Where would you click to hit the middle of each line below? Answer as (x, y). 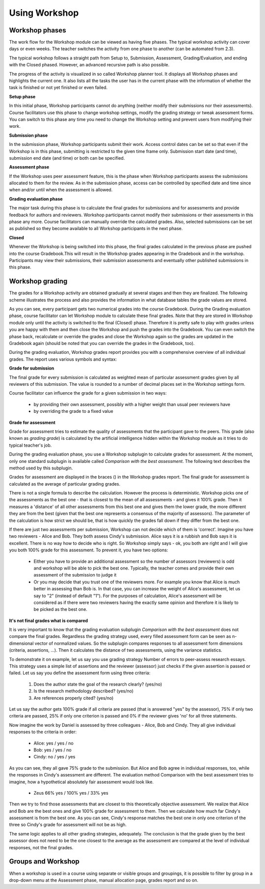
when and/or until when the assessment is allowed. (61, 190)
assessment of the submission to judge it (75, 575)
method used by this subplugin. (41, 468)
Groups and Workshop (44, 862)
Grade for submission (32, 368)
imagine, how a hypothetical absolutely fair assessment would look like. (81, 782)
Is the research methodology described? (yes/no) (84, 691)
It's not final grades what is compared (49, 620)
